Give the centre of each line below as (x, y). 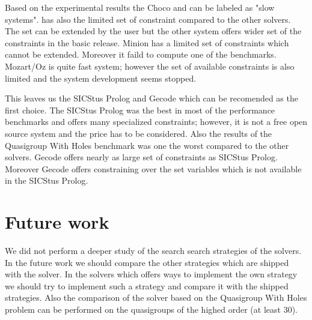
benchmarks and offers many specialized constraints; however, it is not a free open (156, 122)
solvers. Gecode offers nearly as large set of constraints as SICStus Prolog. (141, 157)
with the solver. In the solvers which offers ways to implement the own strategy (151, 274)
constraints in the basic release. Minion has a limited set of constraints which (147, 42)
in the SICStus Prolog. (47, 180)
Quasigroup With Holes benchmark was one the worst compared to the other (147, 145)
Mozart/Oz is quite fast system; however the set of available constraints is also (150, 66)
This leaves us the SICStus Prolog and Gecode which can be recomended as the (151, 98)
